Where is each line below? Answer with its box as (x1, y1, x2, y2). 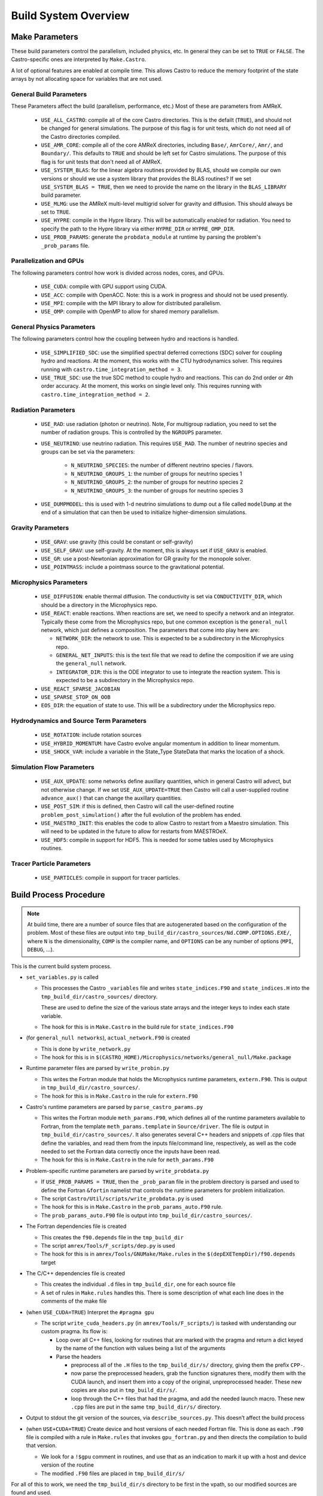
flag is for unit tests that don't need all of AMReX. (41, 158, 163, 165)
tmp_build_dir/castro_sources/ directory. (41, 993, 158, 1000)
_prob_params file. (41, 242, 90, 249)
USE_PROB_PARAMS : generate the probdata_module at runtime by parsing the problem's (41, 233, 261, 241)
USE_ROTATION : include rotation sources (41, 731, 142, 738)
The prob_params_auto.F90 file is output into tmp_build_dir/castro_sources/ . (41, 1212, 252, 1219)
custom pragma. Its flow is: (41, 1328, 108, 1335)
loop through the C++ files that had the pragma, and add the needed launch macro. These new (71, 1395, 305, 1402)
